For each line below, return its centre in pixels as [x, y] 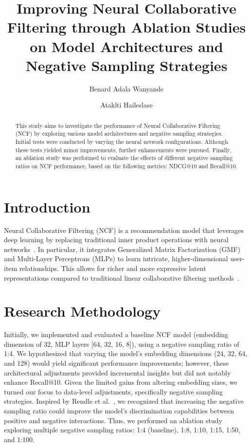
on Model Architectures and [126, 46]
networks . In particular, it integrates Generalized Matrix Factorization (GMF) [122, 249]
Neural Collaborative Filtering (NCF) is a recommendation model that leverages [124, 230]
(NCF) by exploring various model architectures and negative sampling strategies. [119, 134]
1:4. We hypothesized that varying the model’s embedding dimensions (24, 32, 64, [126, 353]
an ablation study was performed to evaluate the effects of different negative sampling [124, 158]
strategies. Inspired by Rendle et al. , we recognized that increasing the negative [124, 401]
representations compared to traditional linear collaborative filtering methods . [122, 277]
